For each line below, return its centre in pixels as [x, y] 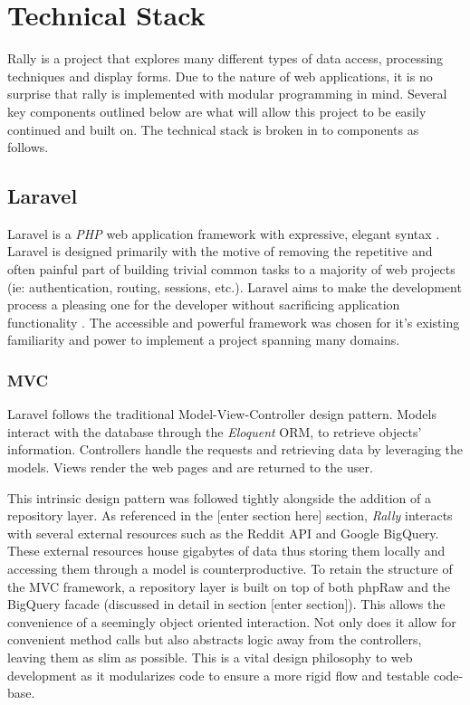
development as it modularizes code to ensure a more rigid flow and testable [219, 675]
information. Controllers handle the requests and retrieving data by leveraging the [235, 449]
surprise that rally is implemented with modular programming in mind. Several [227, 94]
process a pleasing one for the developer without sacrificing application [204, 305]
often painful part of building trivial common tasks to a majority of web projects [231, 269]
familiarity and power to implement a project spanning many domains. [204, 340]
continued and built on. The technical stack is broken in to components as [213, 129]
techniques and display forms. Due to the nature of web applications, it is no [220, 76]
